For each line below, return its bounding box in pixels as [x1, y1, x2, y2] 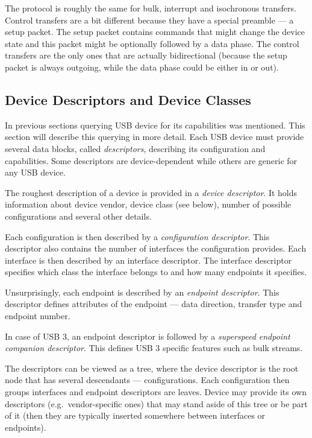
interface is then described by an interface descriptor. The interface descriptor [5, 253, 292, 266]
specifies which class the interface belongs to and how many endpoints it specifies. [5, 265, 307, 278]
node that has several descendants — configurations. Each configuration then [5, 373, 290, 386]
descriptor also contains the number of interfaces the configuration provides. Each [5, 242, 307, 255]
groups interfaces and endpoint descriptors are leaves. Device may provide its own [5, 386, 307, 398]
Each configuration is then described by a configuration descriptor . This [5, 230, 270, 243]
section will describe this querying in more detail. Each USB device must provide [5, 130, 304, 143]
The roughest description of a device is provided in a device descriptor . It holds [5, 186, 298, 198]
